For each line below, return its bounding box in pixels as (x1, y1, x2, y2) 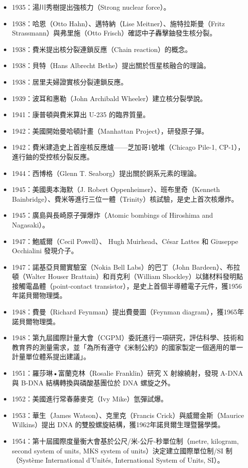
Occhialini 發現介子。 (12, 245, 78, 256)
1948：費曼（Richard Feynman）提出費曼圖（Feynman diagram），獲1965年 (12, 307, 244, 317)
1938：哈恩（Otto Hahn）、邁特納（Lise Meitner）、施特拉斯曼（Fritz (12, 18, 225, 28)
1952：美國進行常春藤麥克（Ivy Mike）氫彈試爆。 (12, 394, 168, 404)
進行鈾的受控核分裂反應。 (12, 151, 94, 161)
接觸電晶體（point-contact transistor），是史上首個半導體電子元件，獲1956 (12, 280, 242, 291)
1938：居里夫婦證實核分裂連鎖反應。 (12, 76, 128, 87)
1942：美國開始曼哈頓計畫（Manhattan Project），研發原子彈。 (12, 125, 209, 136)
